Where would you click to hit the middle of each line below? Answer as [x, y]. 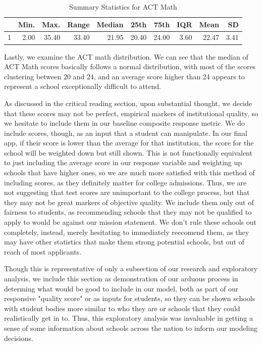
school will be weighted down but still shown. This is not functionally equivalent [128, 152]
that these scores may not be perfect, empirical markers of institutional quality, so [131, 113]
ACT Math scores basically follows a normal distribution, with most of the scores [130, 66]
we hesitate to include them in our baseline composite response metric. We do [124, 123]
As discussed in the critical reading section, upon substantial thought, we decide [128, 103]
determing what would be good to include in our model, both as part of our [121, 288]
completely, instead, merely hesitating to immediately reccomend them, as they [127, 232]
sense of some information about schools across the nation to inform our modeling [131, 328]
